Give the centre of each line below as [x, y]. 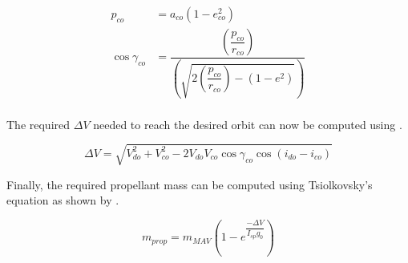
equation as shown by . [63, 200]
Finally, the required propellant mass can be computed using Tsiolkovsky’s [190, 184]
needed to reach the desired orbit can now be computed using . [248, 124]
